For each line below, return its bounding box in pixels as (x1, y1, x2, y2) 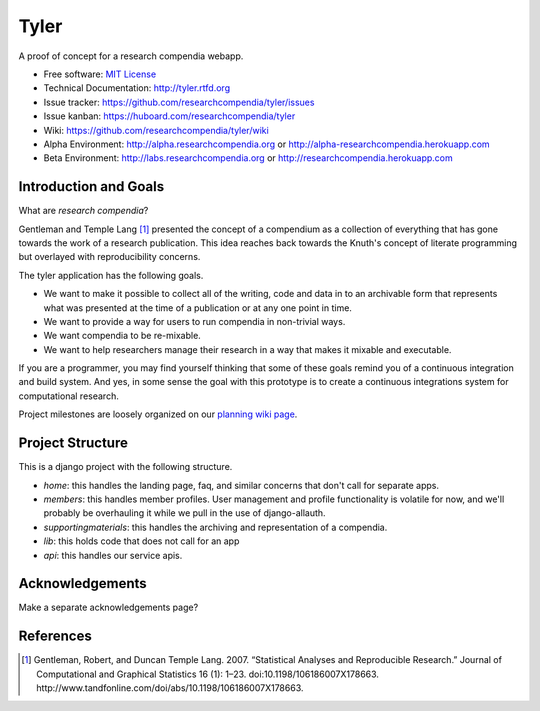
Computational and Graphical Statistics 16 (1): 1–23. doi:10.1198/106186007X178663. (36, 668, 380, 680)
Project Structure (18, 435, 129, 452)
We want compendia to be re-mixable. (43, 330, 202, 342)
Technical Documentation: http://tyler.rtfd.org (43, 82, 230, 94)
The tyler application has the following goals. (18, 269, 204, 281)
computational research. (18, 390, 119, 402)
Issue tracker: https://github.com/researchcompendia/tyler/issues (43, 96, 315, 108)
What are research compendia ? (18, 205, 149, 217)
